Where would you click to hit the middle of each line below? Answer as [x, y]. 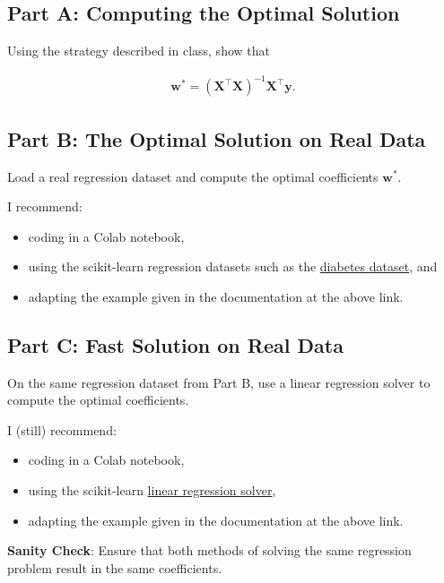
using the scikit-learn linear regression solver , [152, 490]
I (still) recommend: [62, 429]
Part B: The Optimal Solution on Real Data [217, 138]
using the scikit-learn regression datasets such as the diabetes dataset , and [233, 266]
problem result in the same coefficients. [115, 567]
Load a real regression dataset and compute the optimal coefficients [193, 176]
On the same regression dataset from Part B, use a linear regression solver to [219, 382]
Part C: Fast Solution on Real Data [175, 344]
